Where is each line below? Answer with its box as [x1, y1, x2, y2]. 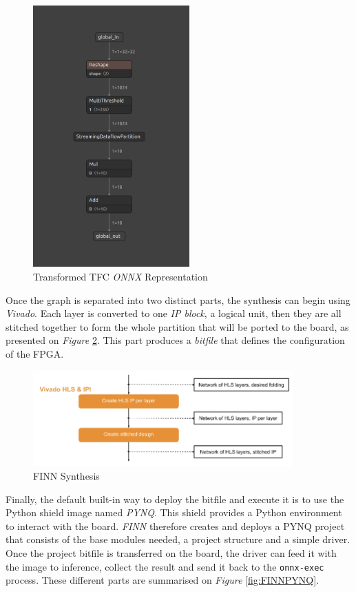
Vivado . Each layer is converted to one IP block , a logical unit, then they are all [6, 306, 342, 320]
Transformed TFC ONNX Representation [33, 269, 208, 284]
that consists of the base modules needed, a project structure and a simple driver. [6, 532, 350, 547]
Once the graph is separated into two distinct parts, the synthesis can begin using [6, 292, 350, 307]
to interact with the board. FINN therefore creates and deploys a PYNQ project [6, 518, 345, 533]
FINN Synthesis [33, 469, 100, 483]
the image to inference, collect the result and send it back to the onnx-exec [6, 559, 324, 573]
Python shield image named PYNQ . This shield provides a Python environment [6, 505, 342, 520]
